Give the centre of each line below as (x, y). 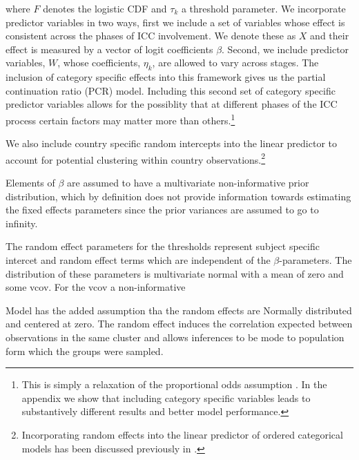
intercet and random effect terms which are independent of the (138, 260)
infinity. (22, 223)
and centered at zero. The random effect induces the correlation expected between (179, 324)
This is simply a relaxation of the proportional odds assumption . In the (174, 384)
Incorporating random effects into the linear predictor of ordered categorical (182, 434)
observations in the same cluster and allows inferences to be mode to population (175, 337)
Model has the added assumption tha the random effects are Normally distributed (179, 310)
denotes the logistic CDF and (105, 8)
